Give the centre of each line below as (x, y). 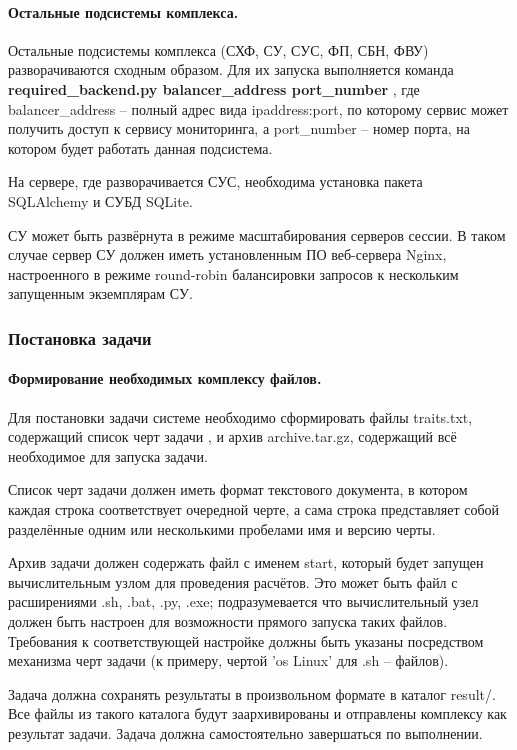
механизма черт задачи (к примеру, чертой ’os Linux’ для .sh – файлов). (228, 660)
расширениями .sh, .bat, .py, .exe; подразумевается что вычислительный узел (243, 601)
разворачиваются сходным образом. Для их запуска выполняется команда (231, 69)
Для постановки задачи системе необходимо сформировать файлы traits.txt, (240, 416)
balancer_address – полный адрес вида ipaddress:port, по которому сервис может (258, 108)
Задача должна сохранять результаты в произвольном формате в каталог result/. (252, 693)
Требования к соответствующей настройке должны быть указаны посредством (246, 640)
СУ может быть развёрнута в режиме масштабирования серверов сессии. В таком (257, 234)
